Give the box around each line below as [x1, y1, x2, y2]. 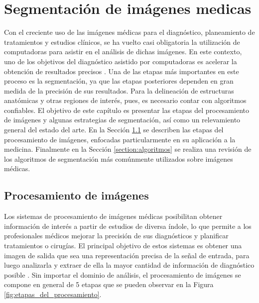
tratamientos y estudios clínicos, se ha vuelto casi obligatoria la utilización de [4, 36, 240, 47]
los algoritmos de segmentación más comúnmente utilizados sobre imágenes [4, 153, 233, 164]
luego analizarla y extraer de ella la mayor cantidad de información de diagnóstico [4, 260, 255, 270]
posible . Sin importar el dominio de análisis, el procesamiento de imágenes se [4, 269, 241, 280]
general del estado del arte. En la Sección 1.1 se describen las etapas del [4, 124, 224, 135]
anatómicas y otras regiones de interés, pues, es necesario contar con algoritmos [4, 95, 247, 105]
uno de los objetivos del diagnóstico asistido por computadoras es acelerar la [4, 56, 237, 66]
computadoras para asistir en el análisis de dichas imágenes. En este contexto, [4, 46, 242, 57]
